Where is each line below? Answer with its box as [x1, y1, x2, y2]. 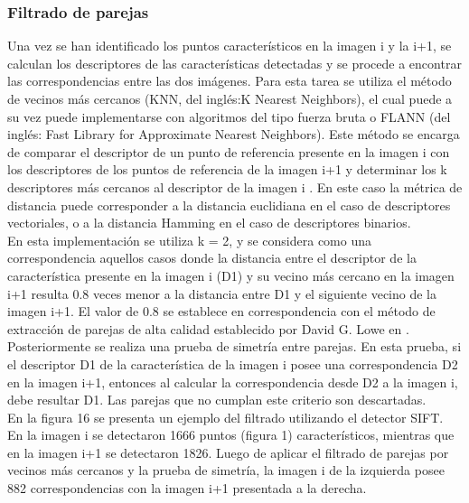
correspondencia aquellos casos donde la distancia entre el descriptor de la [7, 248, 417, 267]
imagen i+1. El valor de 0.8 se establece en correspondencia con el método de [7, 302, 436, 321]
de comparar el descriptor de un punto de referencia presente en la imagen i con [7, 142, 450, 161]
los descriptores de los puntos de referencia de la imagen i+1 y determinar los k [7, 160, 447, 179]
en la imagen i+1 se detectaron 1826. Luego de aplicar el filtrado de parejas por [7, 442, 449, 461]
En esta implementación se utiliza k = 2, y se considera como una [7, 230, 371, 249]
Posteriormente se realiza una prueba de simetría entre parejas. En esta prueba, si [7, 337, 462, 356]
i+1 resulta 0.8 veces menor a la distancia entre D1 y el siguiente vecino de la [7, 284, 436, 303]
